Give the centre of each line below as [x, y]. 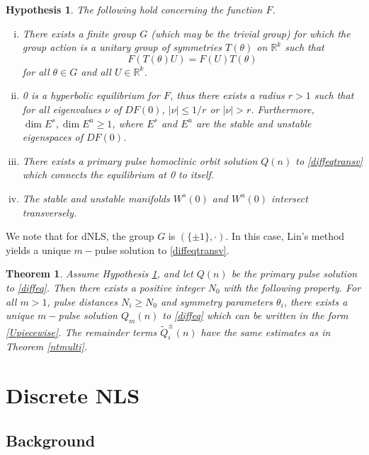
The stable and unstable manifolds [96, 198]
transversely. [50, 212]
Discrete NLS [73, 395]
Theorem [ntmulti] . [47, 346]
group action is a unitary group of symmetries [122, 47]
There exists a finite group [79, 33]
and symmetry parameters [216, 301]
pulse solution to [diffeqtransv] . [162, 249]
